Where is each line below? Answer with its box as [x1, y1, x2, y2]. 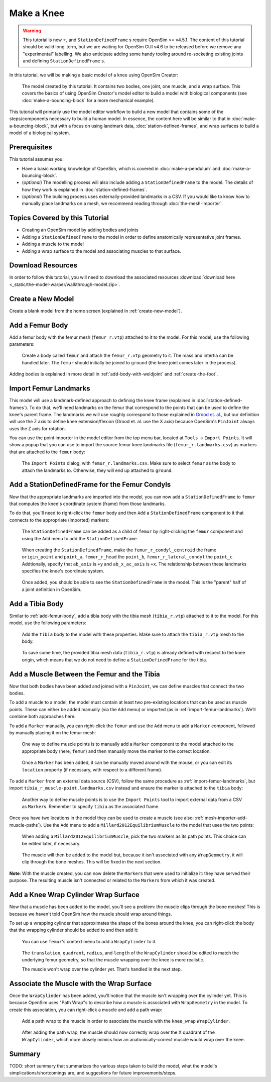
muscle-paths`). [9, 822, 43, 828]
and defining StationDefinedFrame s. [23, 58, 105, 64]
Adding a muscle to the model [22, 241, 84, 247]
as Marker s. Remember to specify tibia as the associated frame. [22, 804, 160, 810]
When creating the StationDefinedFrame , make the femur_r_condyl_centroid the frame [22, 547, 217, 553]
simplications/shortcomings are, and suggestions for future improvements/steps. [9, 1070, 177, 1076]
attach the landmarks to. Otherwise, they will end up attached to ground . [22, 467, 173, 473]
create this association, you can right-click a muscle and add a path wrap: [9, 1007, 163, 1013]
